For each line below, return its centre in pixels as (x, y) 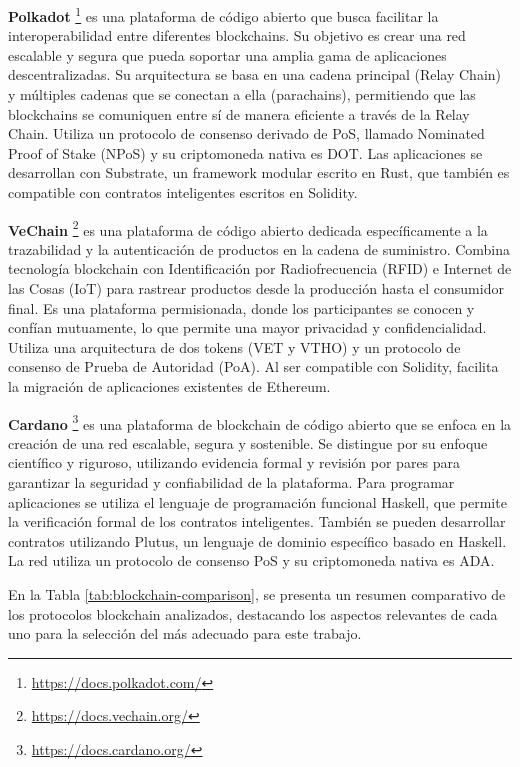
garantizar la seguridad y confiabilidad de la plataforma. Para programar (231, 482)
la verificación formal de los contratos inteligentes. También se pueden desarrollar (257, 521)
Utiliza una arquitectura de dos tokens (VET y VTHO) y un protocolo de (234, 346)
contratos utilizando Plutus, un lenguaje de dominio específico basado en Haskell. (257, 540)
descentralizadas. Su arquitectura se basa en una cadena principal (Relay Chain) (255, 74)
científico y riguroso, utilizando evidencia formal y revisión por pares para (234, 462)
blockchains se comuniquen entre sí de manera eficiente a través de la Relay (239, 113)
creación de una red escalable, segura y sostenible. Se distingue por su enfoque (248, 442)
